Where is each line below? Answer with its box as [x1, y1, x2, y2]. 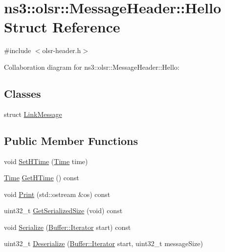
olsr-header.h [42, 45, 81, 56]
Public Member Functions [4, 133, 138, 148]
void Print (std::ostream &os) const [4, 189, 111, 199]
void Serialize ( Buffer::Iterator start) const [4, 222, 131, 232]
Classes [4, 85, 41, 101]
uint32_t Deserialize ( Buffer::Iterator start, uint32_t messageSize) [4, 238, 203, 249]
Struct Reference [4, 17, 120, 37]
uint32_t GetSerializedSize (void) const [4, 205, 123, 216]
